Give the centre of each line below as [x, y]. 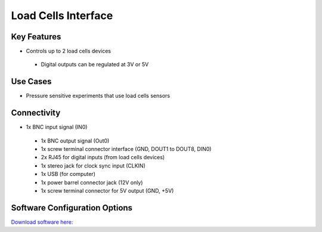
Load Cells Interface [62, 16]
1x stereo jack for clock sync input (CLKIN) [93, 166]
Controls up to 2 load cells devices [69, 51]
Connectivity [36, 113]
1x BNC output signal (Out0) [75, 141]
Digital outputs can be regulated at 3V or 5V [95, 64]
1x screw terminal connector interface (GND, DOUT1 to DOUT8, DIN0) [126, 149]
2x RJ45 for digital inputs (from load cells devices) [103, 157]
